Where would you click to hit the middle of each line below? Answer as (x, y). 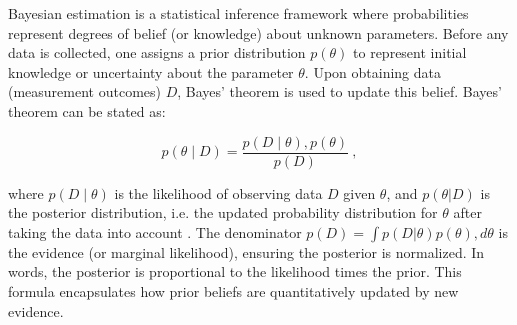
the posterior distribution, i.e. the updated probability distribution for (223, 212)
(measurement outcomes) (84, 91)
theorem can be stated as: (87, 110)
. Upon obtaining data (373, 71)
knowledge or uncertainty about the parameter (151, 71)
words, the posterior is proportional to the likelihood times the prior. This (235, 271)
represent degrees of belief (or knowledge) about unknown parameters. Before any (258, 32)
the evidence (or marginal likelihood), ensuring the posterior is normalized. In (246, 251)
